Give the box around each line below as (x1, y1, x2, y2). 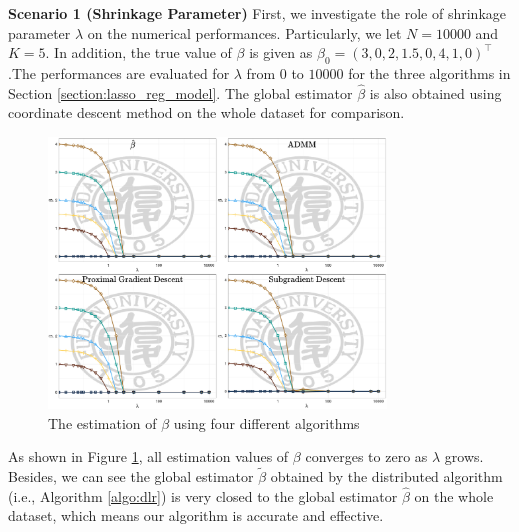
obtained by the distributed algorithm (270, 465, 503, 486)
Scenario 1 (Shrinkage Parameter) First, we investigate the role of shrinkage (8, 3, 507, 23)
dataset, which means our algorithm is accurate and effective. (8, 505, 384, 526)
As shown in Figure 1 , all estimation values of (8, 446, 289, 467)
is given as (249, 42, 313, 63)
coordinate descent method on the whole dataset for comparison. (8, 102, 405, 123)
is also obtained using (369, 82, 502, 103)
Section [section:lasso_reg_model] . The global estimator (8, 82, 353, 103)
